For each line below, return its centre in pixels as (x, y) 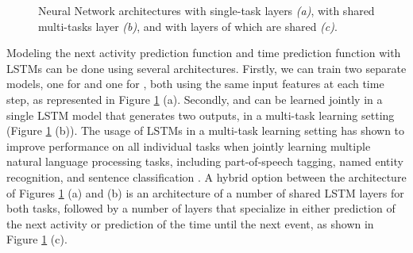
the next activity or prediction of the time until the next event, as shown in (190, 223)
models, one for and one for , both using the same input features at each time (195, 84)
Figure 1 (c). (37, 239)
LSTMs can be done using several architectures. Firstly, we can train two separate (206, 68)
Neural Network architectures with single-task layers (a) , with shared (206, 10)
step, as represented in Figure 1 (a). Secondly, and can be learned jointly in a (195, 99)
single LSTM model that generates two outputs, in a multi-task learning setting (201, 115)
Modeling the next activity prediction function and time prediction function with (204, 53)
